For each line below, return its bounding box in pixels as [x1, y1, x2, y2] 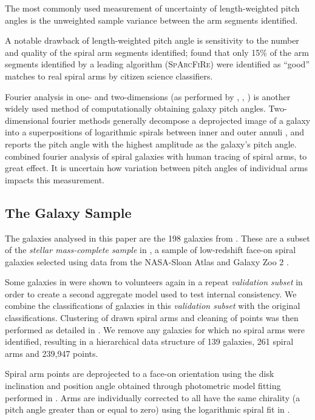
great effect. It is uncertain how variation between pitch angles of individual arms [5, 161, 308, 174]
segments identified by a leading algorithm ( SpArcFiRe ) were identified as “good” [5, 58, 310, 70]
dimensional [5, 113, 49, 126]
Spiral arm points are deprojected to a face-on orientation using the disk [5, 367, 274, 380]
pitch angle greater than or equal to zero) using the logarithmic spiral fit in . [5, 403, 290, 416]
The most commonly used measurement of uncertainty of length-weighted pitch [5, 2, 300, 14]
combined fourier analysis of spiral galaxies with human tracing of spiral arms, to [5, 149, 307, 162]
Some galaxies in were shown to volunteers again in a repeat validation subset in [5, 276, 303, 288]
